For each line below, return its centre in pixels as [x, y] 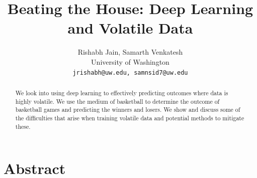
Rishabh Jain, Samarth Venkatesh [130, 52]
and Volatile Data [130, 28]
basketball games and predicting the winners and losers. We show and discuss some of [128, 110]
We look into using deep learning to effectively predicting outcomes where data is [122, 93]
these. [23, 126]
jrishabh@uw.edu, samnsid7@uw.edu [130, 72]
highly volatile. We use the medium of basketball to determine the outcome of [117, 101]
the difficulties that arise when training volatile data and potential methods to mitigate [130, 118]
